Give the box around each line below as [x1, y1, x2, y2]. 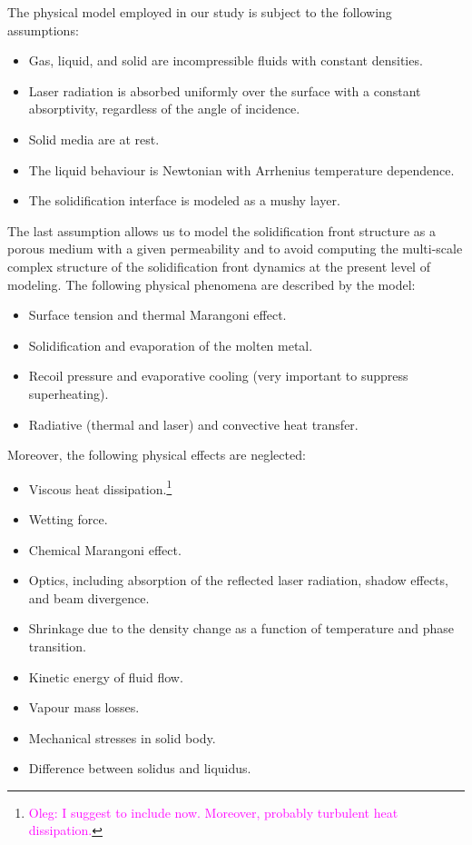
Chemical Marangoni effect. [28, 540, 182, 559]
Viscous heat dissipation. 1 [28, 476, 172, 498]
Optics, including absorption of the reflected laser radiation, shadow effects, [28, 571, 448, 590]
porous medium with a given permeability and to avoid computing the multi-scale [7, 239, 463, 258]
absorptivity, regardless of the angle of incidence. [28, 99, 300, 118]
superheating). [28, 383, 109, 403]
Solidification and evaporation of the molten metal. [28, 335, 313, 354]
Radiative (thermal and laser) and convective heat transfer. [28, 414, 359, 433]
